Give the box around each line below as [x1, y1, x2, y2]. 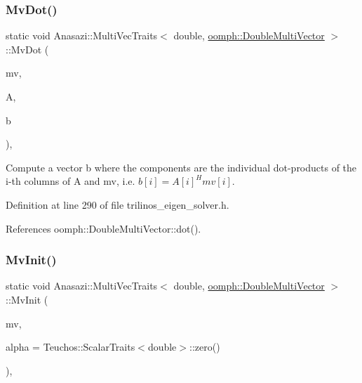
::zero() [189, 339, 220, 354]
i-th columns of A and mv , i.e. [6, 174, 135, 188]
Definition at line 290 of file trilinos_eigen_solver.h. [6, 197, 229, 212]
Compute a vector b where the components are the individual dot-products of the [6, 160, 357, 174]
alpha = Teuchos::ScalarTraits [6, 339, 135, 354]
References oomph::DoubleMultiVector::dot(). [6, 221, 201, 235]
